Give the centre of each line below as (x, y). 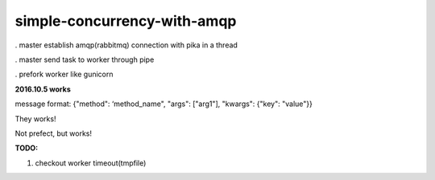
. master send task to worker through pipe (85, 59)
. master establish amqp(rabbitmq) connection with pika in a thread (126, 45)
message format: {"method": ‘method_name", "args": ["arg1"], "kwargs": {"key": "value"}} (164, 104)
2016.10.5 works (43, 89)
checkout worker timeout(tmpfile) (91, 163)
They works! (35, 119)
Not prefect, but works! (54, 133)
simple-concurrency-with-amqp (126, 21)
